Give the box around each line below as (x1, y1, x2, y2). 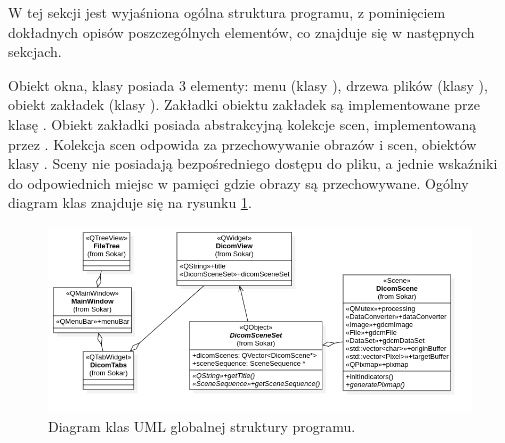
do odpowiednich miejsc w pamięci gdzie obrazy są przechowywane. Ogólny (8, 172, 469, 193)
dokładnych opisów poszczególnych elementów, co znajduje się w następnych (8, 21, 475, 42)
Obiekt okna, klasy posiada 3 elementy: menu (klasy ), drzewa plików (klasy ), (8, 74, 488, 95)
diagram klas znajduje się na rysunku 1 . (8, 192, 252, 213)
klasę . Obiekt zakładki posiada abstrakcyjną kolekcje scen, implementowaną (8, 113, 477, 134)
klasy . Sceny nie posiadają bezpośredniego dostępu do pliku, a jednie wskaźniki (8, 153, 498, 174)
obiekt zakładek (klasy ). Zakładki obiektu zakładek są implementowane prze (8, 94, 481, 115)
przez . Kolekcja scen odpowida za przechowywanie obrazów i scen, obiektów (8, 133, 477, 154)
